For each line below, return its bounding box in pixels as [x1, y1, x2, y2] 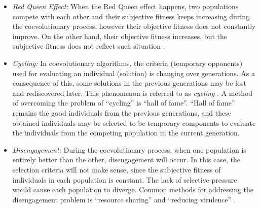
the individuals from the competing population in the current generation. [12, 127, 240, 138]
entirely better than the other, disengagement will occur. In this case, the [12, 154, 240, 165]
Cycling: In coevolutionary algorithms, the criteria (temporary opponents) [12, 57, 243, 68]
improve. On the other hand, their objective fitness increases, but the [12, 30, 227, 41]
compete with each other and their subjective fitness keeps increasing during [12, 11, 249, 21]
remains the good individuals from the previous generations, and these [12, 107, 231, 118]
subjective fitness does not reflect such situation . [12, 41, 165, 51]
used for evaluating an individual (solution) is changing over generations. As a [12, 67, 255, 78]
